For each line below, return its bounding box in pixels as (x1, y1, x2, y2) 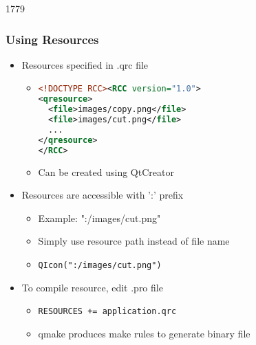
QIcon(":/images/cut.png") (38, 260, 162, 270)
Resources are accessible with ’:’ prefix (21, 188, 184, 202)
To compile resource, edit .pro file (21, 280, 163, 294)
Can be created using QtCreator (38, 164, 174, 179)
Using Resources (6, 30, 99, 47)
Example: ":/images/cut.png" (38, 210, 161, 225)
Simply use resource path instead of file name (38, 234, 230, 248)
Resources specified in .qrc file (21, 57, 149, 71)
